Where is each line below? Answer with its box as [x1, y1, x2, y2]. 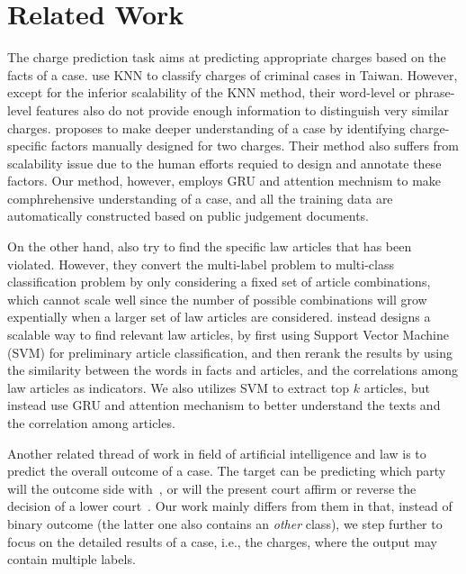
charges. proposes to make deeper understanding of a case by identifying [7, 118, 406, 137]
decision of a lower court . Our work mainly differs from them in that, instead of [7, 497, 453, 515]
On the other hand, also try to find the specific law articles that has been [7, 237, 412, 256]
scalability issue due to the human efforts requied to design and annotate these [7, 153, 442, 172]
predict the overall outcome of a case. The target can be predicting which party [7, 461, 446, 480]
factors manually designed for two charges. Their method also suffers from [50, 136, 460, 155]
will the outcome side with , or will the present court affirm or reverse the [7, 478, 417, 497]
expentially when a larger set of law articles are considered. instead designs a [7, 307, 431, 326]
